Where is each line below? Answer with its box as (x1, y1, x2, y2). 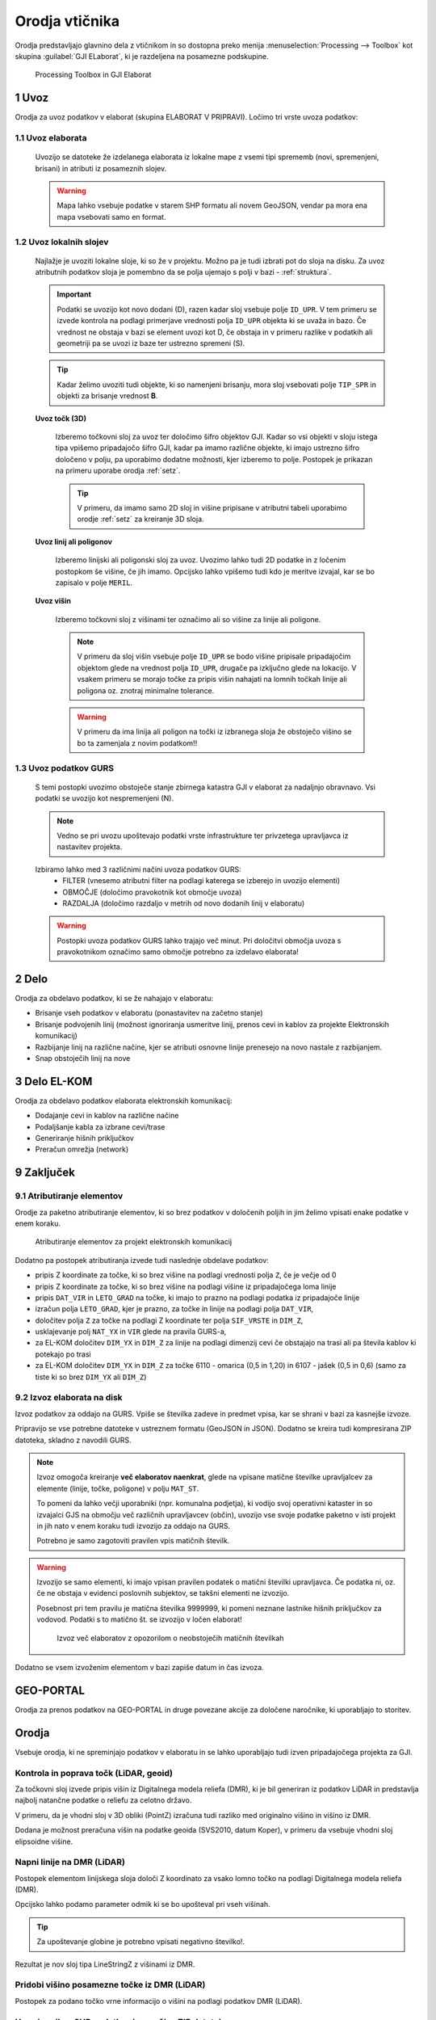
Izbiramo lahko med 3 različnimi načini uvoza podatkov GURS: (35, 865, 241, 874)
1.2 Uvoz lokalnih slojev (15, 236, 109, 247)
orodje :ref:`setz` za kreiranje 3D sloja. (77, 514, 205, 524)
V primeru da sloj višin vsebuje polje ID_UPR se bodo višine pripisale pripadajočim (77, 651, 351, 662)
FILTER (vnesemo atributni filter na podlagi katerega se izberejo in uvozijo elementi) (62, 876, 341, 886)
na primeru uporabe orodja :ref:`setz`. (55, 465, 181, 476)
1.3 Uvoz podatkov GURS (15, 762, 115, 773)
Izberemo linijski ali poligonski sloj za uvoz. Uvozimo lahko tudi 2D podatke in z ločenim (55, 555, 346, 565)
